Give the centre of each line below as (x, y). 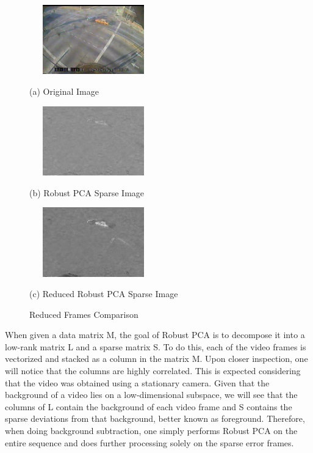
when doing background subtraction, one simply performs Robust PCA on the (151, 431)
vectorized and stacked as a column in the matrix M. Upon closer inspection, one (156, 359)
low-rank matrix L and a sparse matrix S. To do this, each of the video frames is (156, 346)
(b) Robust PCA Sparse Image (87, 192)
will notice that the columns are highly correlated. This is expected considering (153, 371)
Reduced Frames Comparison (84, 314)
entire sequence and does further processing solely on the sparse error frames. (149, 442)
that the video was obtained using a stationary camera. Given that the (137, 382)
